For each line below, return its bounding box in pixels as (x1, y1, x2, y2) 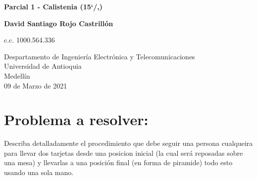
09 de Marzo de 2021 (4, 80, 67, 90)
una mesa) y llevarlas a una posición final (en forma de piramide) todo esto (4, 157, 233, 168)
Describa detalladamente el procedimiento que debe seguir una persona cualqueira (4, 138, 253, 148)
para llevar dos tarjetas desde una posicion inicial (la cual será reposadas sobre (4, 147, 243, 158)
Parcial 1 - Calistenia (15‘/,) (4, 1, 103, 11)
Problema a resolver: (4, 109, 149, 130)
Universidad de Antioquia (4, 61, 82, 71)
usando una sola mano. (4, 167, 74, 178)
